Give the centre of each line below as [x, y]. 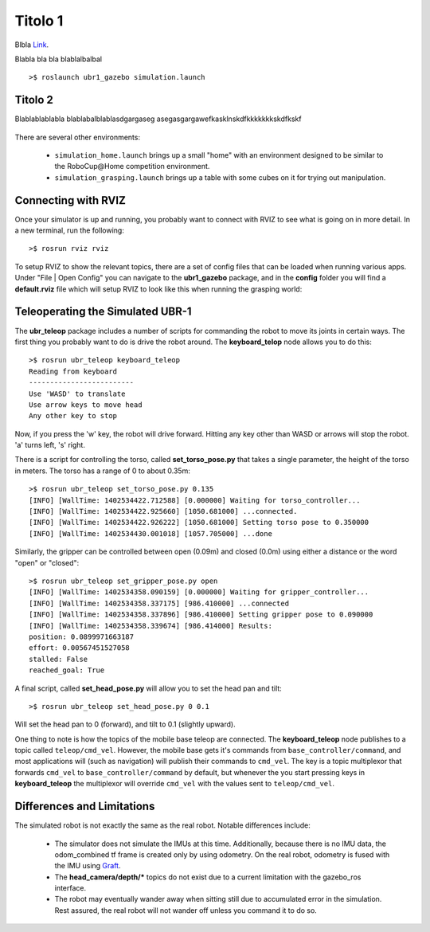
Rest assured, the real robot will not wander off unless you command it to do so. [186, 910]
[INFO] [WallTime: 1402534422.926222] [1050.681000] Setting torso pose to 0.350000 [199, 523]
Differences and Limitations [85, 807]
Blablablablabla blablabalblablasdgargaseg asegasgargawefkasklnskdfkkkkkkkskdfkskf [158, 119]
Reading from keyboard [73, 371]
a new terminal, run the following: [70, 230]
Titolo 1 [39, 21]
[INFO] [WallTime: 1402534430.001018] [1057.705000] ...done [150, 533]
